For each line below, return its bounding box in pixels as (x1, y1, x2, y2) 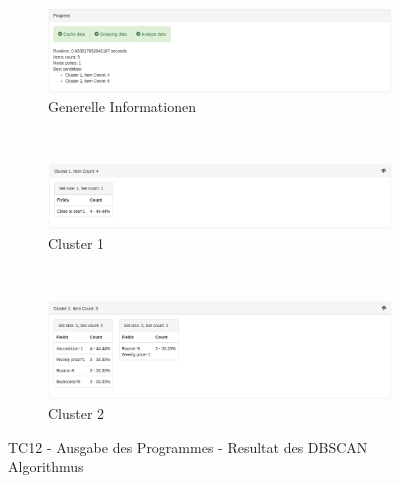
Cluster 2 (48, 403, 105, 424)
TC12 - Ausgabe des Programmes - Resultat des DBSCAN (8, 436, 368, 457)
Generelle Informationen (48, 96, 196, 117)
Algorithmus (8, 456, 84, 477)
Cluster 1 (48, 232, 105, 253)
